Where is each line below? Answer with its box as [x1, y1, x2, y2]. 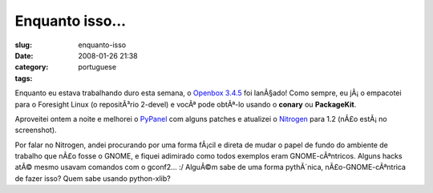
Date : [14, 50, 34, 60]
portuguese [78, 62, 116, 72]
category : [14, 62, 49, 72]
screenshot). [14, 125, 57, 135]
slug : [14, 40, 32, 50]
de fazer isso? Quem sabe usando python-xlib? [14, 173, 172, 183]
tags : [14, 73, 33, 83]
